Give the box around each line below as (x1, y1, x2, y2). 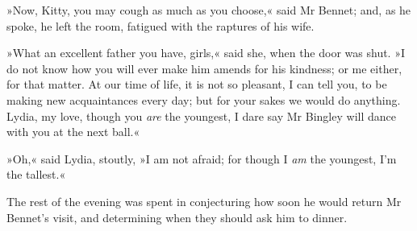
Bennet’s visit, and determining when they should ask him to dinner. (6, 208, 348, 225)
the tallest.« (6, 166, 66, 183)
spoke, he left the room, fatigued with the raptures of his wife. (6, 17, 315, 34)
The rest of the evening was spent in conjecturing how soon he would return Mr (6, 192, 402, 209)
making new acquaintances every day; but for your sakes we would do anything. (6, 91, 401, 108)
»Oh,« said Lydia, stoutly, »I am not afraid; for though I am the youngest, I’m (6, 150, 397, 167)
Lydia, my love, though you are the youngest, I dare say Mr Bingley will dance (6, 107, 396, 124)
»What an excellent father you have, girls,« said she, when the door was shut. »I (6, 44, 406, 61)
